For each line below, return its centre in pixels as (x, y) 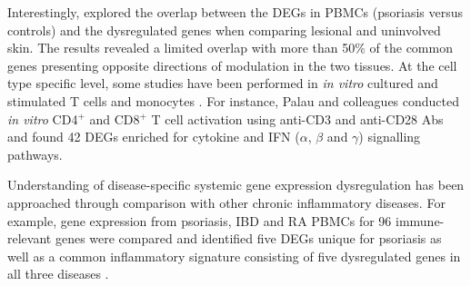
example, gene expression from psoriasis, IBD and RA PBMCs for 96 (200, 220)
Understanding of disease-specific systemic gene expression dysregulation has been (236, 185)
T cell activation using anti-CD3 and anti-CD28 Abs (297, 118)
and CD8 (115, 118)
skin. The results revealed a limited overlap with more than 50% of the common (230, 48)
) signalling (390, 137)
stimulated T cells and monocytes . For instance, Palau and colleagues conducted (234, 100)
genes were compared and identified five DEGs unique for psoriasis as (248, 238)
